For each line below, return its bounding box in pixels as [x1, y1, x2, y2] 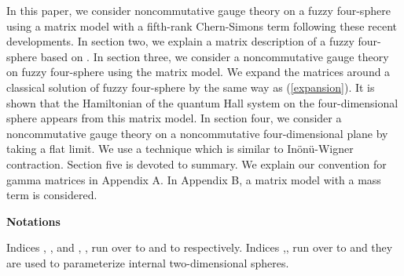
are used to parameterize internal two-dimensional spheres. [6, 254, 289, 271]
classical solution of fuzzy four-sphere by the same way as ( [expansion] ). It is [6, 78, 375, 95]
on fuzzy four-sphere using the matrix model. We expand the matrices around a [6, 64, 391, 80]
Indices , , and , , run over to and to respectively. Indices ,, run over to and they [6, 239, 393, 256]
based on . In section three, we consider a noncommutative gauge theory [40, 48, 389, 64]
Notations [6, 212, 61, 229]
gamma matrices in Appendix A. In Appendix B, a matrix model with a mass [6, 171, 381, 187]
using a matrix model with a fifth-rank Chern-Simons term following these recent [6, 17, 398, 34]
